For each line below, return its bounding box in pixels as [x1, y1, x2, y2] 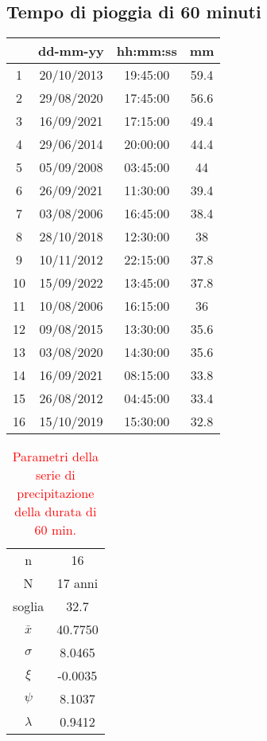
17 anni [56, 574, 99, 593]
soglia [13, 597, 44, 616]
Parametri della [12, 447, 99, 466]
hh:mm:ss [116, 41, 177, 61]
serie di [35, 465, 75, 484]
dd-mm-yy [38, 41, 104, 61]
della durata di [14, 502, 97, 521]
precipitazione [17, 484, 95, 503]
